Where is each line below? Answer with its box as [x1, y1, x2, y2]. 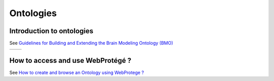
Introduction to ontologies [9, 27, 94, 35]
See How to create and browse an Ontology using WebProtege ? [9, 69, 144, 75]
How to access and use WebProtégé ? [9, 56, 131, 65]
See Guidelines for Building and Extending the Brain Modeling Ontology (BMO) [9, 40, 174, 46]
